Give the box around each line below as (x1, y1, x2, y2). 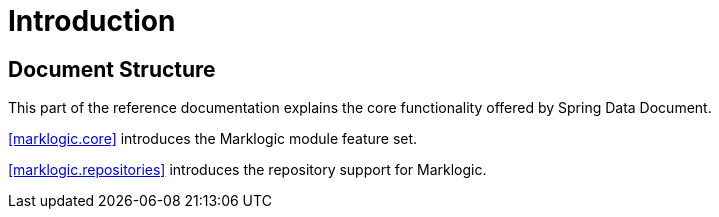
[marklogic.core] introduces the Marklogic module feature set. (8, 130, 418, 148)
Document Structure (8, 56, 216, 82)
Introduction (8, 4, 176, 38)
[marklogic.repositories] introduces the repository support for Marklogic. (8, 161, 487, 179)
